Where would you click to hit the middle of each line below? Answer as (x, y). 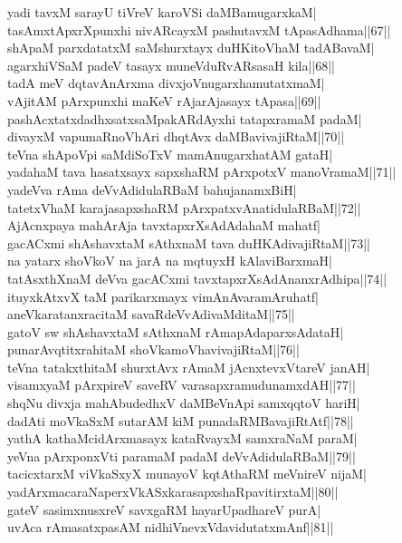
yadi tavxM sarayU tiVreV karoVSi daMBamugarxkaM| (162, 12)
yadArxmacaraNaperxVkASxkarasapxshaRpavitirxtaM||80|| (173, 492)
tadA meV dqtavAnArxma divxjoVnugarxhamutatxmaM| (166, 83)
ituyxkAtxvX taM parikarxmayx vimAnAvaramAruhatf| (163, 296)
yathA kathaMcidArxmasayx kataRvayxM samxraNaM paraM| (182, 438)
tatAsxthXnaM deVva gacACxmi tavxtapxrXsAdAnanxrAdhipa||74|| (197, 278)
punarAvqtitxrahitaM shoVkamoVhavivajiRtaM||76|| (153, 349)
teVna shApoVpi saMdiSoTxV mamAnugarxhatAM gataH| (170, 154)
